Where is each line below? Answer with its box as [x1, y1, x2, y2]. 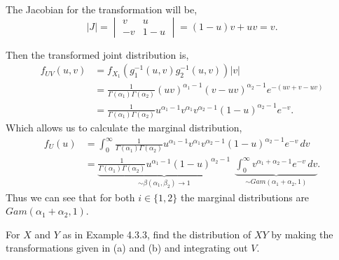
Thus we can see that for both [6, 189, 135, 204]
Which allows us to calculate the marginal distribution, [6, 120, 242, 134]
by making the [271, 226, 333, 241]
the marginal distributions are [181, 189, 310, 204]
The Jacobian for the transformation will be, [6, 2, 198, 16]
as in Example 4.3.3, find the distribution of [62, 226, 251, 241]
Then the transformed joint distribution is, [6, 47, 189, 62]
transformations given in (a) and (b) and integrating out [6, 240, 248, 255]
